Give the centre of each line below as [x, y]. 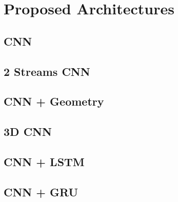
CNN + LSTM [44, 161]
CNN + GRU [41, 191]
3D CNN [28, 132]
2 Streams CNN [47, 71]
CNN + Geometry [54, 101]
